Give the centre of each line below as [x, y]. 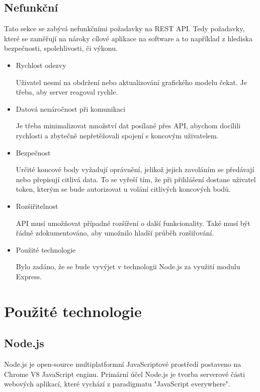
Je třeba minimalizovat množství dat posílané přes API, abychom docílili [128, 126]
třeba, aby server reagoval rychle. [67, 92]
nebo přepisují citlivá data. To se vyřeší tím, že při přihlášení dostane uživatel [136, 179]
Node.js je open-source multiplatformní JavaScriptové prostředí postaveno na [123, 364]
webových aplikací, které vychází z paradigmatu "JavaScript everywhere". [117, 384]
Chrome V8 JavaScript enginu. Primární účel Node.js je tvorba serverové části [124, 374]
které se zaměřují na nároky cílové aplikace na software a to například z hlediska [128, 38]
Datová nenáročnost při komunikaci [71, 108]
